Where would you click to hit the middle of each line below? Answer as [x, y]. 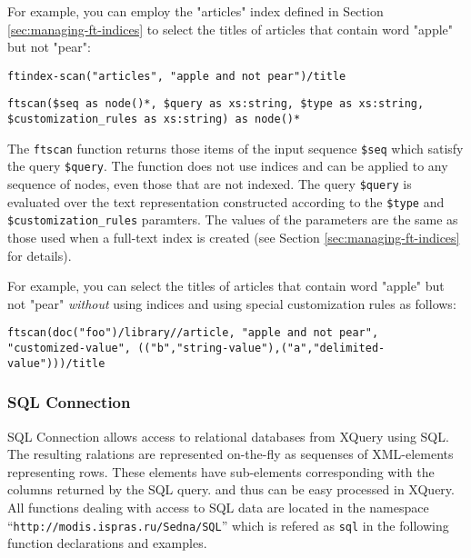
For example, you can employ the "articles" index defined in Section [195, 11]
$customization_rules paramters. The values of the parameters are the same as [233, 219]
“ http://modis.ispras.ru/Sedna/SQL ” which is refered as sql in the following [228, 525]
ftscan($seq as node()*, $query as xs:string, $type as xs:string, [216, 104]
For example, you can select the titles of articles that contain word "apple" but [226, 286]
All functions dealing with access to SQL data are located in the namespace [218, 507]
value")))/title [56, 363]
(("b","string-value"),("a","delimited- [261, 349]
